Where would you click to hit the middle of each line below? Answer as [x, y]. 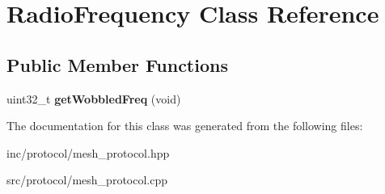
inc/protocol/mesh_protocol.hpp [88, 152]
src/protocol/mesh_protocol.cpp [87, 180]
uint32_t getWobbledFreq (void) [94, 98]
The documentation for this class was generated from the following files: [185, 126]
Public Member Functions [117, 64]
